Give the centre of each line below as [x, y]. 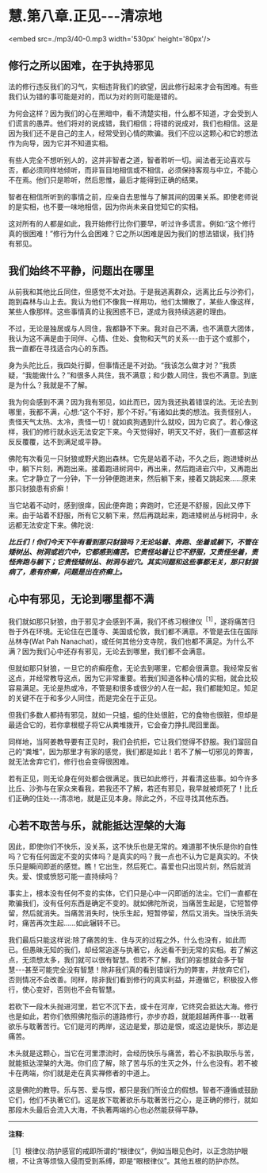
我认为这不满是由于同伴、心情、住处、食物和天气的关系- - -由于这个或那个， [131, 338]
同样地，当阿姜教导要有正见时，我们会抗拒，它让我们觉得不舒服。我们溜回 [130, 742]
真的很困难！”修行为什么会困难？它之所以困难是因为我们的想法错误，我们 [128, 233]
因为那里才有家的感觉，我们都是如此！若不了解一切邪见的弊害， [153, 752]
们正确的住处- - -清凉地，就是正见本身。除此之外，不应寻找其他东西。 [121, 799]
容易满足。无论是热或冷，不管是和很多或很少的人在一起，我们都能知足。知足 [133, 688]
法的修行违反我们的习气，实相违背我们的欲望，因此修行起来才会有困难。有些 [133, 86]
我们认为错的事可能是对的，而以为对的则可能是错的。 [95, 96]
